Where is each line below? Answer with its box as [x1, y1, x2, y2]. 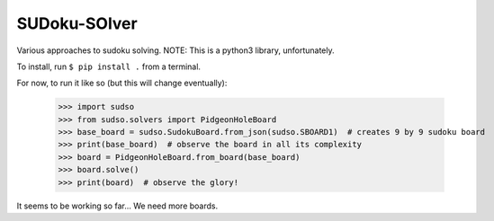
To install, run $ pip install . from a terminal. [16, 61, 202, 72]
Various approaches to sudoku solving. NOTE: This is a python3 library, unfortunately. [16, 45, 335, 56]
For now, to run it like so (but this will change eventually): [16, 77, 228, 89]
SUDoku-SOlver [16, 13, 139, 33]
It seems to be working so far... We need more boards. [16, 200, 219, 211]
